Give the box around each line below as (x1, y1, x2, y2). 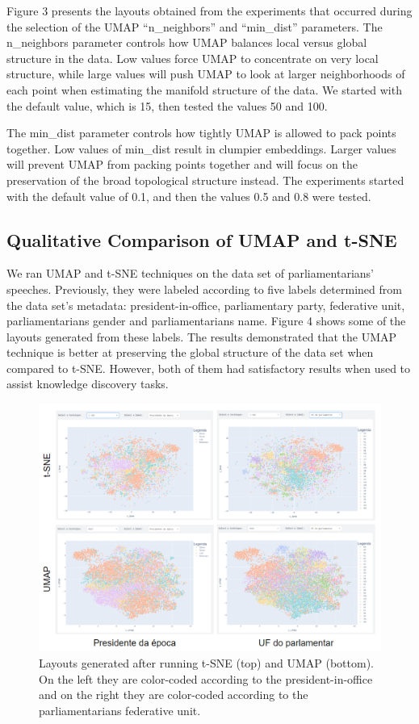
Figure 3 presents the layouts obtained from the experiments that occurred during (6, 2, 413, 19)
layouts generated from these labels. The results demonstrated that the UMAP (6, 328, 397, 345)
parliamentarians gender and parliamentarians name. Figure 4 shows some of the (6, 312, 406, 329)
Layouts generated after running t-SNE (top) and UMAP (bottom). (39, 654, 375, 671)
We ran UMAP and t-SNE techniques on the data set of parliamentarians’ (6, 265, 374, 282)
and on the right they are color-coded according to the (39, 686, 308, 703)
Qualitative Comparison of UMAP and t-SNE (6, 227, 397, 252)
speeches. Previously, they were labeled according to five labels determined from (6, 280, 402, 297)
